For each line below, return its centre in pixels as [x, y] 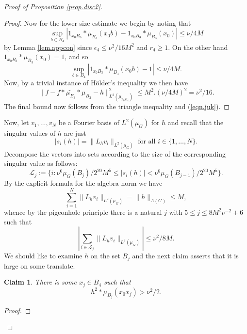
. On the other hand [198, 47]
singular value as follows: [41, 163]
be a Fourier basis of [89, 122]
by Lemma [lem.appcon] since [48, 47]
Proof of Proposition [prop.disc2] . [53, 6]
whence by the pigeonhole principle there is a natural [83, 212]
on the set [105, 256]
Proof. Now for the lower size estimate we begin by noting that [98, 23]
